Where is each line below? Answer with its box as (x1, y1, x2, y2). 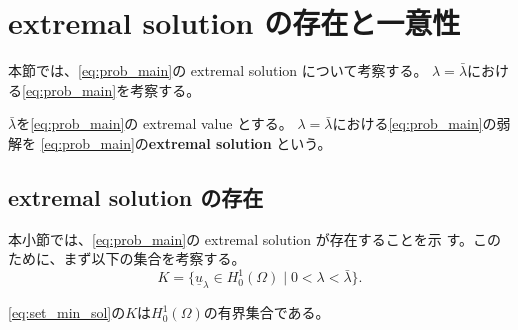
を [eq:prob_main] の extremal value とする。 (16, 113, 293, 134)
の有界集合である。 (203, 302, 330, 323)
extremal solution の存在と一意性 (8, 2, 461, 43)
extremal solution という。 (148, 132, 332, 153)
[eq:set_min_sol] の (8, 302, 126, 323)
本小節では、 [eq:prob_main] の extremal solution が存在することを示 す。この (8, 228, 502, 249)
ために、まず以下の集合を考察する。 (8, 248, 246, 269)
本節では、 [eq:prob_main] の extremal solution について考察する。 (8, 60, 428, 81)
